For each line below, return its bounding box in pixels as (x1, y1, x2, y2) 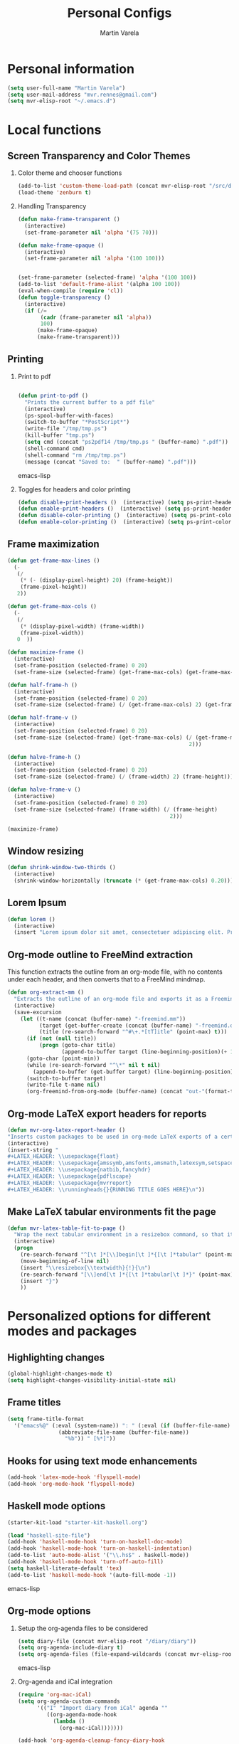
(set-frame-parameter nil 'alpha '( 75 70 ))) (24, 229, 159, 236)
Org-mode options (7, 1605, 91, 1617)
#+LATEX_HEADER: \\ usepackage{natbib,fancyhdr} (7, 1166, 152, 1174)
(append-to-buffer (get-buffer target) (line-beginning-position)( (33, 1068, 237, 1075)
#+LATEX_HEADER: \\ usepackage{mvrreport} (7, 1179, 132, 1186)
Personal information (7, 60, 135, 77)
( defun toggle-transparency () (17, 294, 111, 301)
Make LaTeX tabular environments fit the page (7, 1206, 217, 1218)
